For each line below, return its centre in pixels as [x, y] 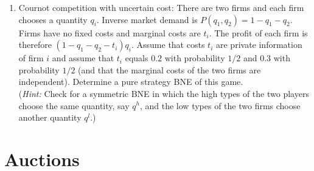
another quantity [50, 117]
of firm [31, 58]
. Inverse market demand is [147, 19]
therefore [35, 45]
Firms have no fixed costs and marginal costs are [110, 32]
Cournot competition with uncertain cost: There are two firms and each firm [161, 7]
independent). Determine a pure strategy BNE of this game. [131, 82]
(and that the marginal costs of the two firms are [169, 69]
